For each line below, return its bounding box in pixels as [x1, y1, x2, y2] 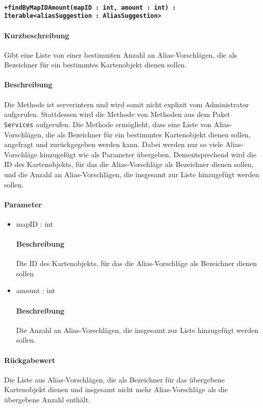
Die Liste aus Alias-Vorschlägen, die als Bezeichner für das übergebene [4, 374, 225, 385]
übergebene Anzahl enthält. [4, 394, 90, 405]
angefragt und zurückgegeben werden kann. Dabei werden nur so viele [4, 139, 223, 150]
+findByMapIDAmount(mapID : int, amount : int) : [4, 4, 176, 11]
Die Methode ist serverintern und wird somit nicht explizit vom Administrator [4, 99, 249, 109]
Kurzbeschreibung [4, 30, 69, 40]
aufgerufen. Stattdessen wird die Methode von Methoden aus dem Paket [4, 109, 230, 119]
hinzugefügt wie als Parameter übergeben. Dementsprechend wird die [39, 149, 256, 159]
